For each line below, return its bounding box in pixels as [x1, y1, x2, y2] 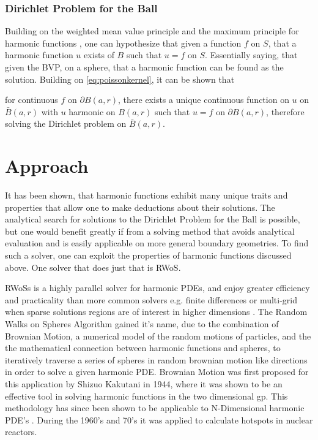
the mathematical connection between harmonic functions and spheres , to [5, 341, 281, 354]
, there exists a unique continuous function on [118, 93, 289, 106]
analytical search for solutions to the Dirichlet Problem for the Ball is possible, [5, 213, 300, 226]
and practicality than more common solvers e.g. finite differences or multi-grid [5, 293, 298, 306]
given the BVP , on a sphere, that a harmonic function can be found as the [5, 61, 284, 73]
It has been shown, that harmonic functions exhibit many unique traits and [5, 189, 288, 202]
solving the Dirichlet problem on [5, 117, 127, 130]
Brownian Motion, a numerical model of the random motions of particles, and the [5, 329, 311, 342]
